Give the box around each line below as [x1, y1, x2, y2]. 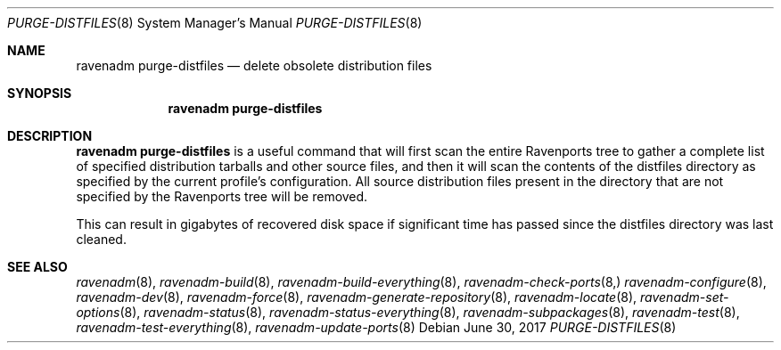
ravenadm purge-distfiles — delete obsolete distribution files [76, 58, 432, 73]
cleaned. [76, 232, 127, 247]
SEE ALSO [7, 259, 68, 274]
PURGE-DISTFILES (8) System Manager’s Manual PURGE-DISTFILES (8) [7, 15, 423, 30]
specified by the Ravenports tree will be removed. [76, 189, 368, 204]
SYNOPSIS [7, 85, 72, 101]
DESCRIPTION [7, 128, 93, 143]
